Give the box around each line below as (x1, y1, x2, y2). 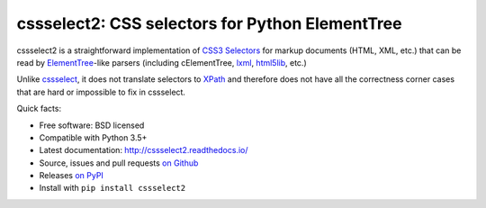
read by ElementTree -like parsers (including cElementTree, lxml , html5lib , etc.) (16, 57, 307, 68)
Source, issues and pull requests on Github (39, 158, 199, 168)
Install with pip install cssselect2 (39, 183, 186, 194)
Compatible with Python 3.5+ (39, 131, 148, 143)
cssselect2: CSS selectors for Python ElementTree (16, 14, 402, 33)
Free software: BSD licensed (39, 120, 145, 131)
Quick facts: (16, 104, 62, 114)
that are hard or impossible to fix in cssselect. (16, 86, 186, 97)
